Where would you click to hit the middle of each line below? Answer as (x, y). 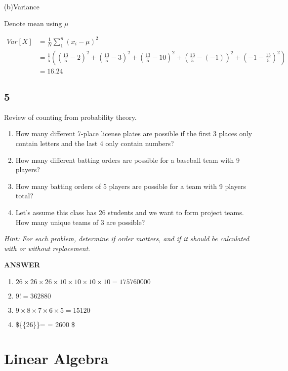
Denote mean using (33, 23)
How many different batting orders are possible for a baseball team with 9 (127, 160)
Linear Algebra (56, 358)
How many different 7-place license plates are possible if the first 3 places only (134, 133)
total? (24, 196)
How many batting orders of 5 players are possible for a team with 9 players (131, 186)
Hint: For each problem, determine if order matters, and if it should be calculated (127, 239)
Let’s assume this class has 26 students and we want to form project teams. (130, 212)
